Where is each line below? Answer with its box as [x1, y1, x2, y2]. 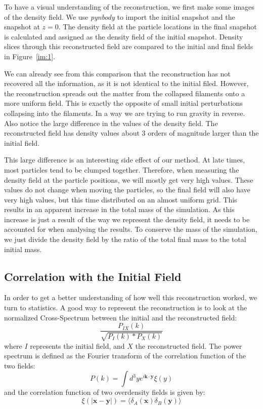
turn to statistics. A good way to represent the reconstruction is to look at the [4, 302, 247, 313]
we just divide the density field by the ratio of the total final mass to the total [4, 234, 246, 244]
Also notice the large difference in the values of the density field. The [4, 117, 218, 128]
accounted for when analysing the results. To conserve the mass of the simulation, [4, 224, 257, 234]
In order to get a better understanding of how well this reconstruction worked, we [4, 292, 257, 303]
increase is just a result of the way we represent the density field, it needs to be [4, 214, 250, 224]
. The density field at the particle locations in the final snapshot [58, 21, 257, 32]
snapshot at [4, 21, 40, 32]
